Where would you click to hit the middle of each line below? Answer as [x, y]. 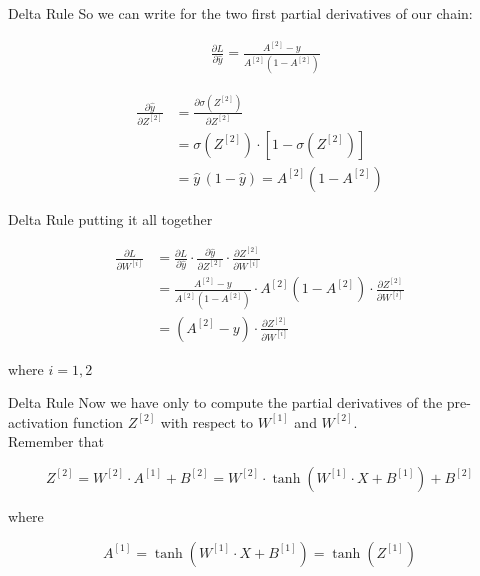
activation [38, 421]
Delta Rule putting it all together [110, 218]
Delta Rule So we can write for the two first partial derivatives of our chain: [240, 13]
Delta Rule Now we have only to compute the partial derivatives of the [225, 402]
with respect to [207, 421]
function [98, 421]
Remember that [56, 441]
